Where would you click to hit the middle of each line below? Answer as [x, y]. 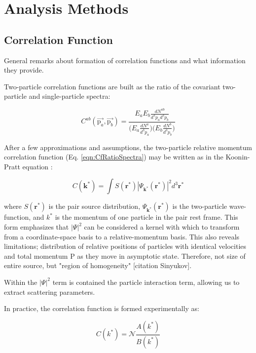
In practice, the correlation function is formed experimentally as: [102, 308]
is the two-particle [200, 206]
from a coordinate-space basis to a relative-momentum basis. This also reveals [122, 236]
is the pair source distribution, [94, 206]
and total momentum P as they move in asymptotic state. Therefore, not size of [125, 255]
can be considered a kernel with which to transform [162, 227]
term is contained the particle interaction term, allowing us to [146, 282]
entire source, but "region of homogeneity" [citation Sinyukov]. [98, 265]
